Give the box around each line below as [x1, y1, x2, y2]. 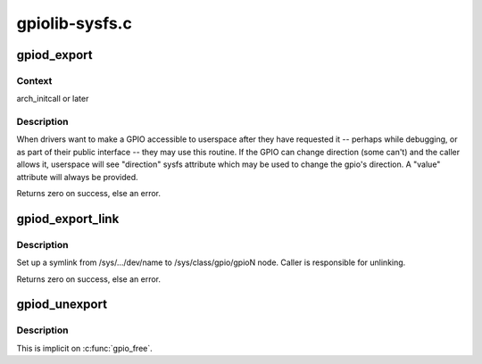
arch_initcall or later [16, 94, 89, 104]
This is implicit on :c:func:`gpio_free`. [16, 343, 154, 353]
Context [16, 74, 53, 87]
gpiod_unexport [16, 297, 107, 312]
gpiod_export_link [16, 211, 120, 227]
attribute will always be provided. [16, 171, 138, 182]
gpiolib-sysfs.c [16, 13, 133, 33]
